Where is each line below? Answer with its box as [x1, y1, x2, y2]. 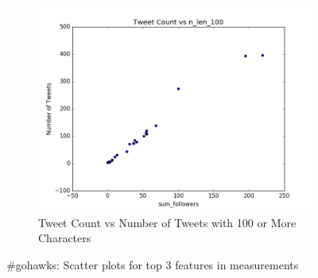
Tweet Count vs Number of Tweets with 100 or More [38, 214, 297, 230]
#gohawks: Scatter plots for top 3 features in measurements [6, 256, 299, 272]
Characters [38, 230, 91, 246]
